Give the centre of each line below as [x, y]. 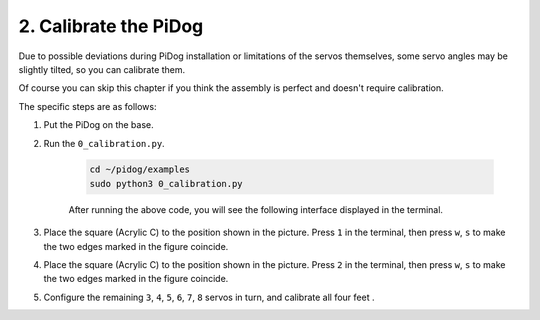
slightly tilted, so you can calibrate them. [102, 69]
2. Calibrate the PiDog [111, 26]
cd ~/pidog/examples [139, 169]
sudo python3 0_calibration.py [166, 183]
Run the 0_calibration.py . [104, 143]
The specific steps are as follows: [87, 106]
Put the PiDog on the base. [98, 125]
